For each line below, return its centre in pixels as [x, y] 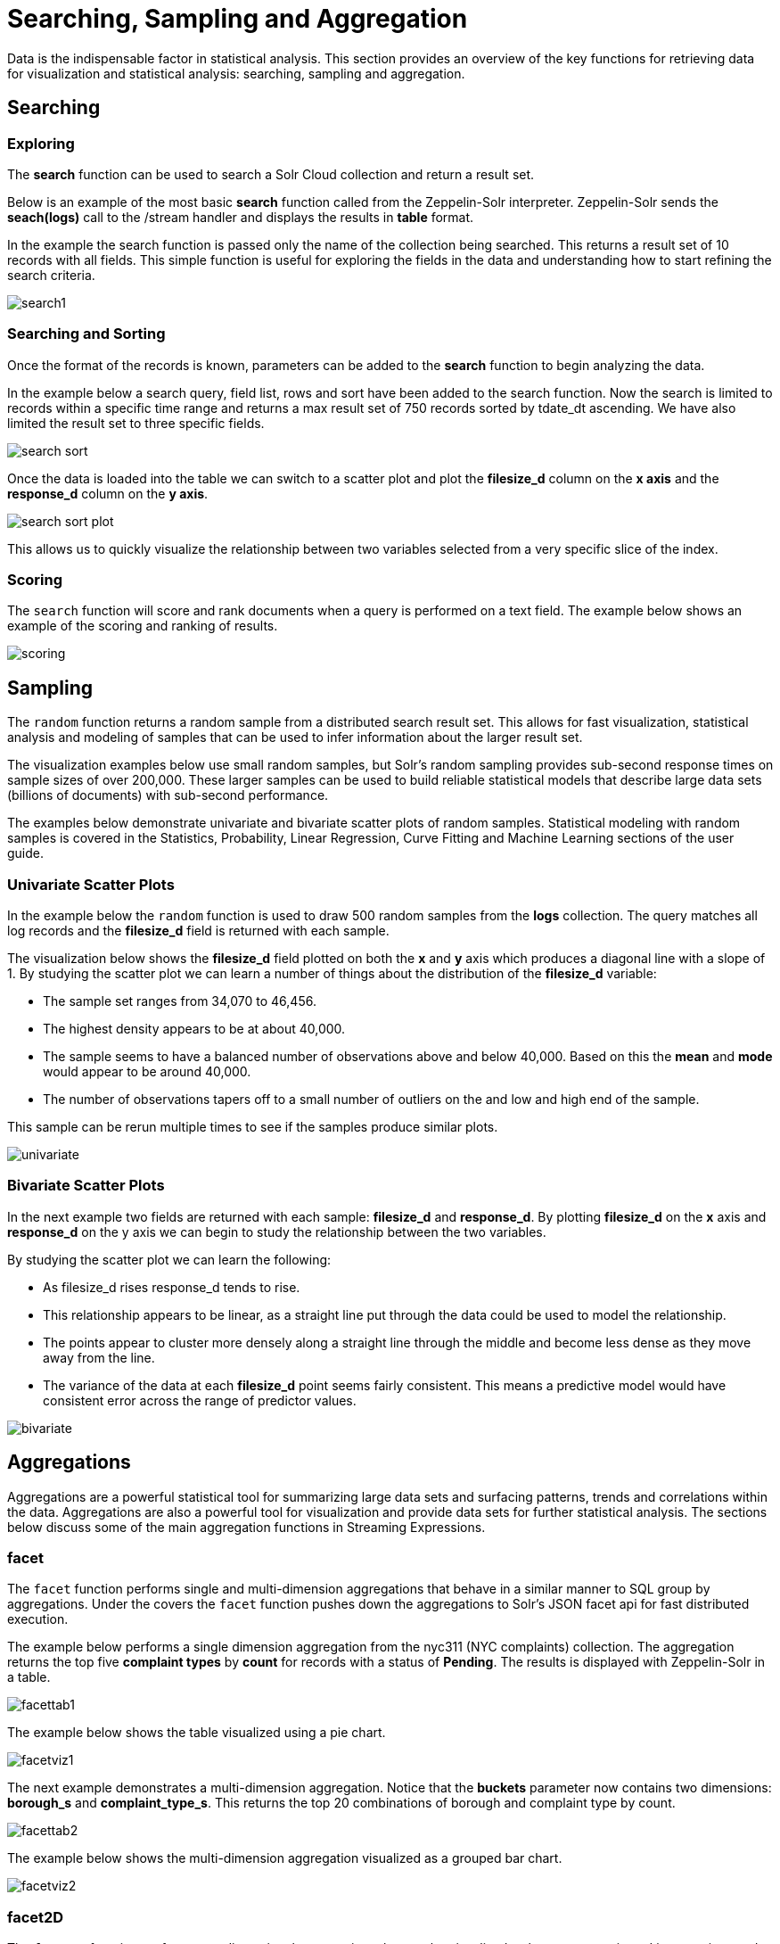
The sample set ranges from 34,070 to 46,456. [180, 1001]
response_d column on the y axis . [108, 493]
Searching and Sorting [86, 334]
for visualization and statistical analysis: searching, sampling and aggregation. [236, 73]
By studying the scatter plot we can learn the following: [169, 1259]
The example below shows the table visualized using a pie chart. [197, 1733]
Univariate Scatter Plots [91, 884]
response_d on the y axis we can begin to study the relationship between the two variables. [277, 1231]
